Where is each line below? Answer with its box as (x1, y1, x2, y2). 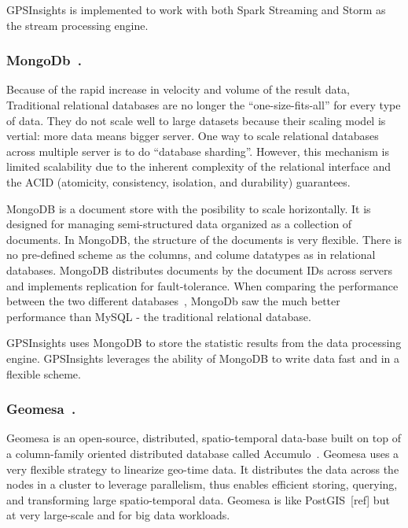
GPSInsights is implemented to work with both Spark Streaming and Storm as (6, 2, 386, 17)
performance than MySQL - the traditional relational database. (6, 308, 311, 324)
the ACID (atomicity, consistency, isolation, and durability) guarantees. (6, 173, 351, 190)
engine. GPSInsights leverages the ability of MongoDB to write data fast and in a (6, 349, 400, 366)
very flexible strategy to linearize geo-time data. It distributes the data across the (6, 460, 399, 477)
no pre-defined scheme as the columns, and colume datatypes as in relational (6, 246, 376, 263)
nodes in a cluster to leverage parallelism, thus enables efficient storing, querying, (6, 476, 398, 493)
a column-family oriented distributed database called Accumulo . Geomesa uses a (6, 445, 399, 461)
